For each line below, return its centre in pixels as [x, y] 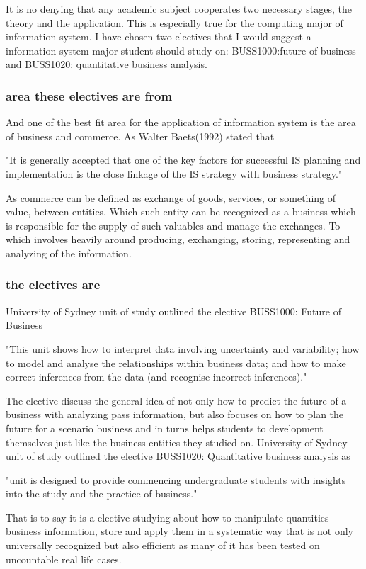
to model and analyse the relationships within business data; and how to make [176, 362]
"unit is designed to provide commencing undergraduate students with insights [176, 479]
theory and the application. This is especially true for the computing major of [175, 22]
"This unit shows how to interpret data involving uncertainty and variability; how [183, 348]
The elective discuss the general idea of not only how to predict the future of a [176, 400]
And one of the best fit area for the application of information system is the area [181, 122]
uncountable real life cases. [64, 559]
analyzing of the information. [69, 253]
